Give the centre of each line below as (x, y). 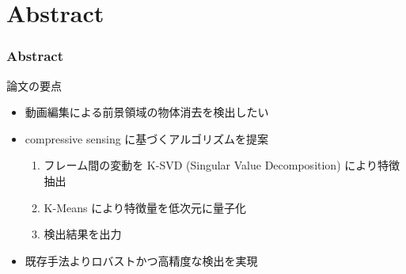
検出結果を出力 (83, 234)
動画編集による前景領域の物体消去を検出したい (147, 112)
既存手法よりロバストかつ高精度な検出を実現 (141, 260)
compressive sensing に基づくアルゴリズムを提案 (146, 138)
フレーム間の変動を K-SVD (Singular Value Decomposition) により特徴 (222, 165)
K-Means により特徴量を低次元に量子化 (145, 207)
